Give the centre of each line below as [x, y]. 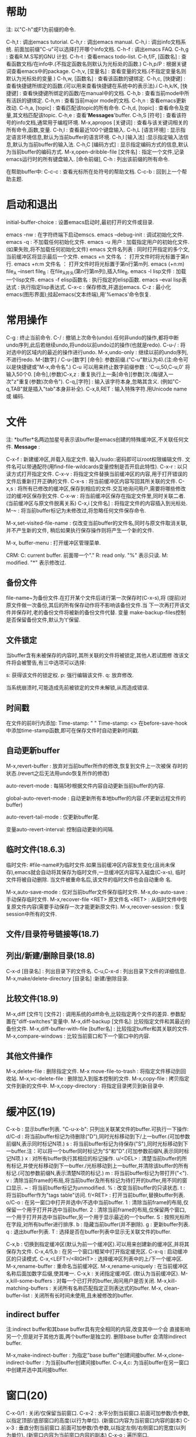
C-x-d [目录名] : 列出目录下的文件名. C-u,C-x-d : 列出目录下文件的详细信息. [96, 971]
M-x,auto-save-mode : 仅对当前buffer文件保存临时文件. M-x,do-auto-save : [97, 892]
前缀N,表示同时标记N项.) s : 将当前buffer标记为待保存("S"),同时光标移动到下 [97, 1144]
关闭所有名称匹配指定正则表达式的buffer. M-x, [107, 1288]
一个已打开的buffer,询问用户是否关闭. [111, 1281]
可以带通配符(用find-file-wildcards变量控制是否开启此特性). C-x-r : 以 [99, 466]
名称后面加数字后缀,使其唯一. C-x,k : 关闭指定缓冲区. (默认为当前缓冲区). [93, 1273]
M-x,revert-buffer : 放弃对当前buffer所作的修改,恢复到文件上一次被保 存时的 [97, 766]
